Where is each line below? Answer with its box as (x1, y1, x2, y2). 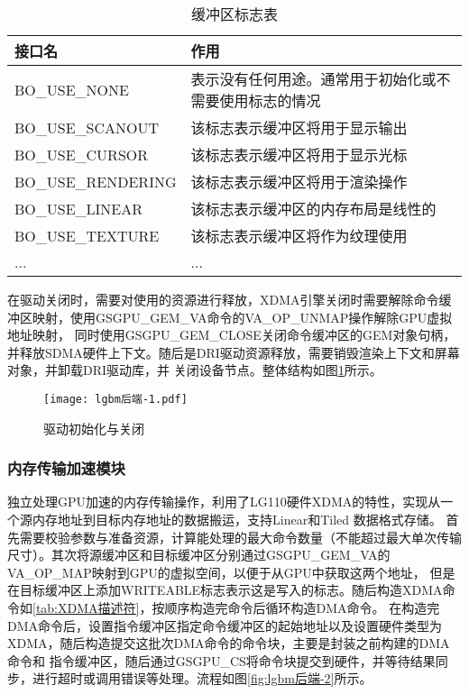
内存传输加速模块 (7, 457, 125, 479)
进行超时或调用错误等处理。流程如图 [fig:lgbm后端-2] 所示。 (32, 669, 372, 688)
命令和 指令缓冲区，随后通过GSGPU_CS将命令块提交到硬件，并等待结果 (7, 651, 436, 670)
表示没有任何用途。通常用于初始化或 (190, 68, 437, 89)
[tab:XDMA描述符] (32, 598, 140, 616)
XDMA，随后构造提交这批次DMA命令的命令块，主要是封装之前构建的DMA (7, 634, 450, 653)
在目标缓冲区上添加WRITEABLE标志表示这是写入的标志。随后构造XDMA (7, 580, 443, 599)
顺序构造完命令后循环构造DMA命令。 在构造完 (164, 598, 440, 616)
